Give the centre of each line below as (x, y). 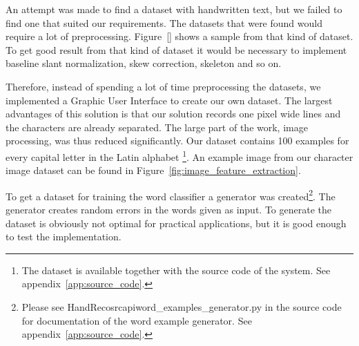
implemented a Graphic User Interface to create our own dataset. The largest (169, 100)
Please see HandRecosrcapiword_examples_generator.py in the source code (182, 307)
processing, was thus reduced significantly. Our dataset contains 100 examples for (177, 141)
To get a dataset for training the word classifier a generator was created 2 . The (171, 195)
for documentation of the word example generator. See (137, 320)
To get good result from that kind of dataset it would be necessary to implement (176, 49)
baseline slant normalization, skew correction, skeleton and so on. (144, 63)
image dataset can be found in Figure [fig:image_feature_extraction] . (153, 170)
